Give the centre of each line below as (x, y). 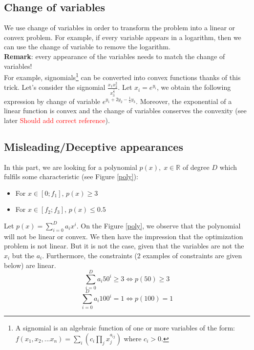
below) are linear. (30, 265)
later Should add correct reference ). (57, 120)
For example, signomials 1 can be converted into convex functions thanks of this (122, 76)
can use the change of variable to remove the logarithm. (87, 47)
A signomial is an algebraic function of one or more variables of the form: (125, 328)
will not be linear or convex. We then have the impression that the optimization (124, 236)
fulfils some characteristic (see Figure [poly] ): (71, 176)
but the (23, 255)
